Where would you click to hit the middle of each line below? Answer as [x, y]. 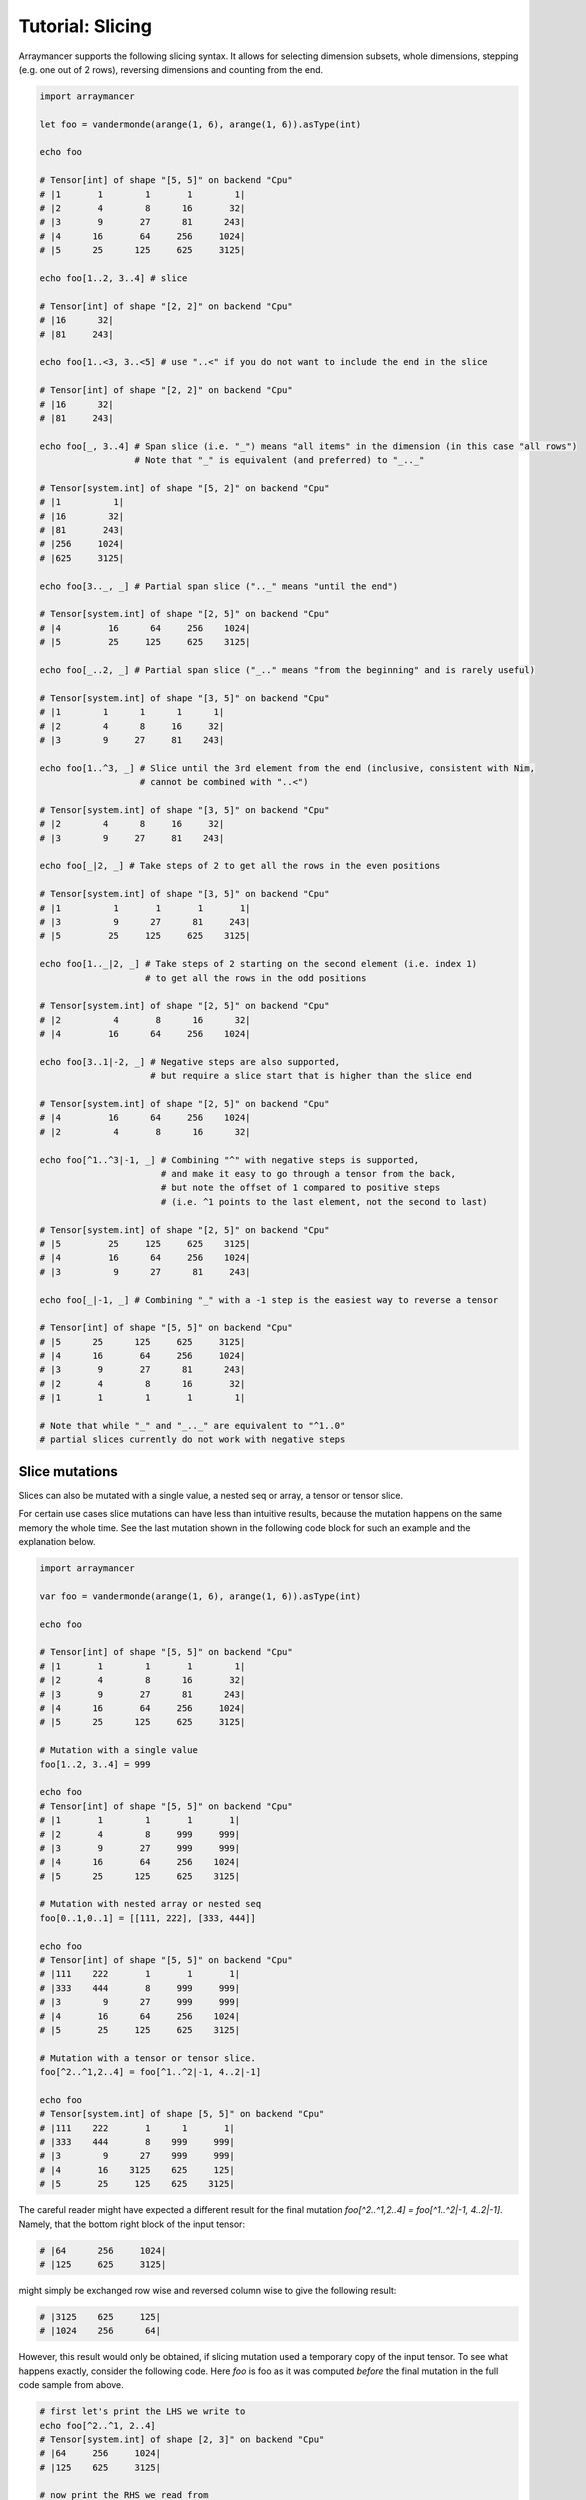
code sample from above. [71, 2385]
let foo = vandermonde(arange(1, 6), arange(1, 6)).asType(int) [200, 124]
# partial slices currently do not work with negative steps [192, 1439]
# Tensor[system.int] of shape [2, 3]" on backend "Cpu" [182, 2439]
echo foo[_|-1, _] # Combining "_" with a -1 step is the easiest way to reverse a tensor [269, 1299]
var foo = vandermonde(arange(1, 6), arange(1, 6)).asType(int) [200, 1596]
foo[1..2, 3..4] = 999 [95, 1764]
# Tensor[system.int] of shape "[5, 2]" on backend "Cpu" [184, 488]
